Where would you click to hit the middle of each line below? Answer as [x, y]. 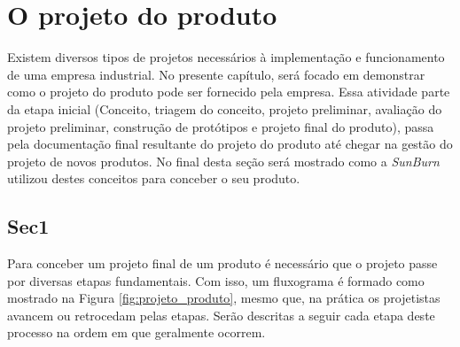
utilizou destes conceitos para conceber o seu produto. [154, 178]
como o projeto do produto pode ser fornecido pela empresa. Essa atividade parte [229, 92]
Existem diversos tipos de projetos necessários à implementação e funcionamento [226, 57]
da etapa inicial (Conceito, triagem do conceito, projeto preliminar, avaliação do [225, 108]
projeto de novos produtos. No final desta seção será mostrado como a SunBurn [223, 161]
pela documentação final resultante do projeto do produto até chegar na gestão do [230, 144]
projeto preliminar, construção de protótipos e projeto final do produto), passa [221, 126]
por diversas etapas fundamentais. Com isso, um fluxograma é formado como [216, 280]
